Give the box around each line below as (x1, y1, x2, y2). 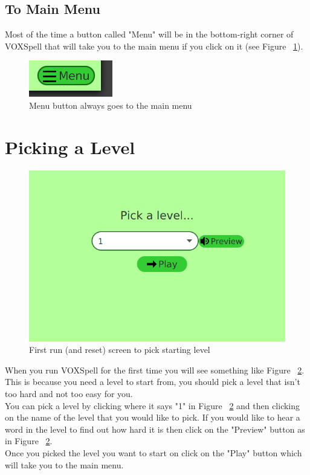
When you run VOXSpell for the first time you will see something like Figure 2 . (5, 363, 305, 376)
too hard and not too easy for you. (5, 387, 133, 399)
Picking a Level (5, 134, 135, 159)
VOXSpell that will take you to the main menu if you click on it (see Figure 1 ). (5, 39, 303, 52)
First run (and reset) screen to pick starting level (29, 343, 210, 356)
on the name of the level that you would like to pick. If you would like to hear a (5, 411, 300, 424)
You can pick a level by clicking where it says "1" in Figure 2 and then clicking (5, 399, 300, 412)
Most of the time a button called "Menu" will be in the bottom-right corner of (5, 28, 294, 40)
